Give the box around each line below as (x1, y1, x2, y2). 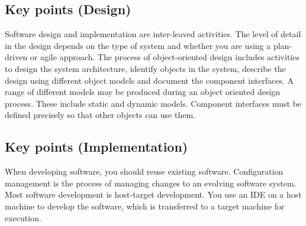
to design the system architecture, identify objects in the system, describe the (5, 62, 286, 74)
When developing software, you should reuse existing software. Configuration (5, 165, 284, 178)
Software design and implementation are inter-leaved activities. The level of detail (5, 28, 301, 40)
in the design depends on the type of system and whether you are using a (5, 39, 271, 51)
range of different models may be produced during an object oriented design (5, 86, 281, 98)
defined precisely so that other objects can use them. (5, 109, 195, 121)
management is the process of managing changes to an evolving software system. (5, 176, 297, 189)
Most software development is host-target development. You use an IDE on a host (5, 188, 302, 201)
